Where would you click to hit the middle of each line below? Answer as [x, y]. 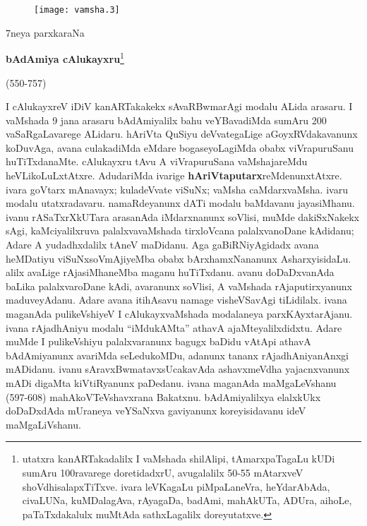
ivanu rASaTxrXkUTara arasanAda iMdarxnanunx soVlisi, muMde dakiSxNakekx [183, 216]
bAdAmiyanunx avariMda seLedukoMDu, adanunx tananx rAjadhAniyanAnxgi [177, 355]
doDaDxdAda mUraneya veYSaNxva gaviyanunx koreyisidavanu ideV [156, 411]
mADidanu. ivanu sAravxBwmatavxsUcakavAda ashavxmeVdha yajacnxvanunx [178, 369]
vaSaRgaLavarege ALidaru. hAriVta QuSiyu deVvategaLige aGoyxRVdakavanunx [182, 134]
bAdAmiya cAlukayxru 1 [65, 58]
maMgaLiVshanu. [43, 424]
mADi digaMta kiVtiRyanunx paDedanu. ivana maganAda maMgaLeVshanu [171, 382]
